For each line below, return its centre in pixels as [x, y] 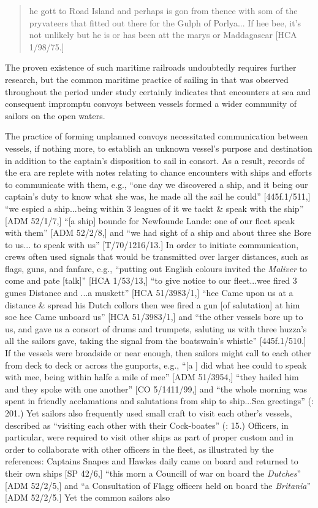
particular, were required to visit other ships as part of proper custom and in [149, 437]
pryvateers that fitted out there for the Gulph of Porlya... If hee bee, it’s [165, 22]
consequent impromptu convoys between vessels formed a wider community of [151, 104]
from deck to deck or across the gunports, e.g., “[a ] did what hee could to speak [156, 365]
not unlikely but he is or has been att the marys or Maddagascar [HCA [163, 35]
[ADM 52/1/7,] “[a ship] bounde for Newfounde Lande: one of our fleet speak [150, 220]
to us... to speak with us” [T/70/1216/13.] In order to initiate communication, [152, 244]
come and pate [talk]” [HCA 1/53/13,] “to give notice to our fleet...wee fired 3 [151, 280]
